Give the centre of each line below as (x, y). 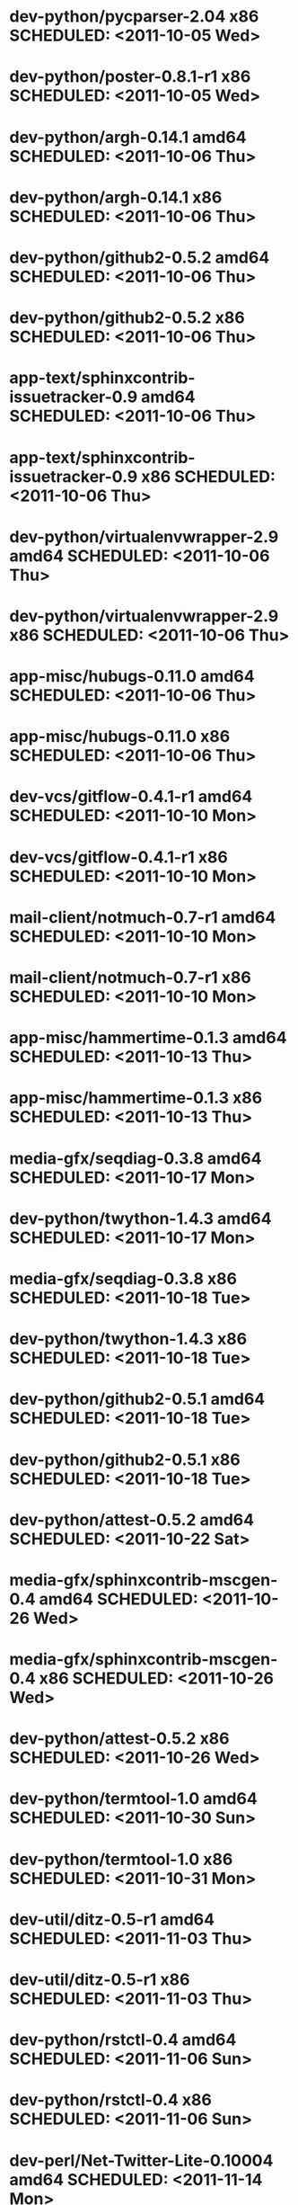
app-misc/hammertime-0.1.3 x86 (136, 1098)
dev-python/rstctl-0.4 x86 (111, 2100)
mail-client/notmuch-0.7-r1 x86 (130, 978)
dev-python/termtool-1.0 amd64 (133, 1799)
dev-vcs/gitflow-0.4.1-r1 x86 (119, 857)
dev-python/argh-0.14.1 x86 (116, 197)
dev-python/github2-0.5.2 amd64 (140, 257)
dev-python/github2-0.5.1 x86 (125, 1460)
